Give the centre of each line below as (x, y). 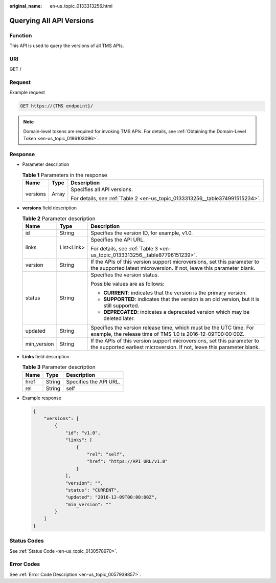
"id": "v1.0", (83, 433)
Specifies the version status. (125, 275)
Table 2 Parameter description (59, 219)
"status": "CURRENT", (92, 490)
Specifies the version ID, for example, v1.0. (142, 233)
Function (21, 35)
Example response (42, 398)
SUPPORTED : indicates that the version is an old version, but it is (181, 299)
